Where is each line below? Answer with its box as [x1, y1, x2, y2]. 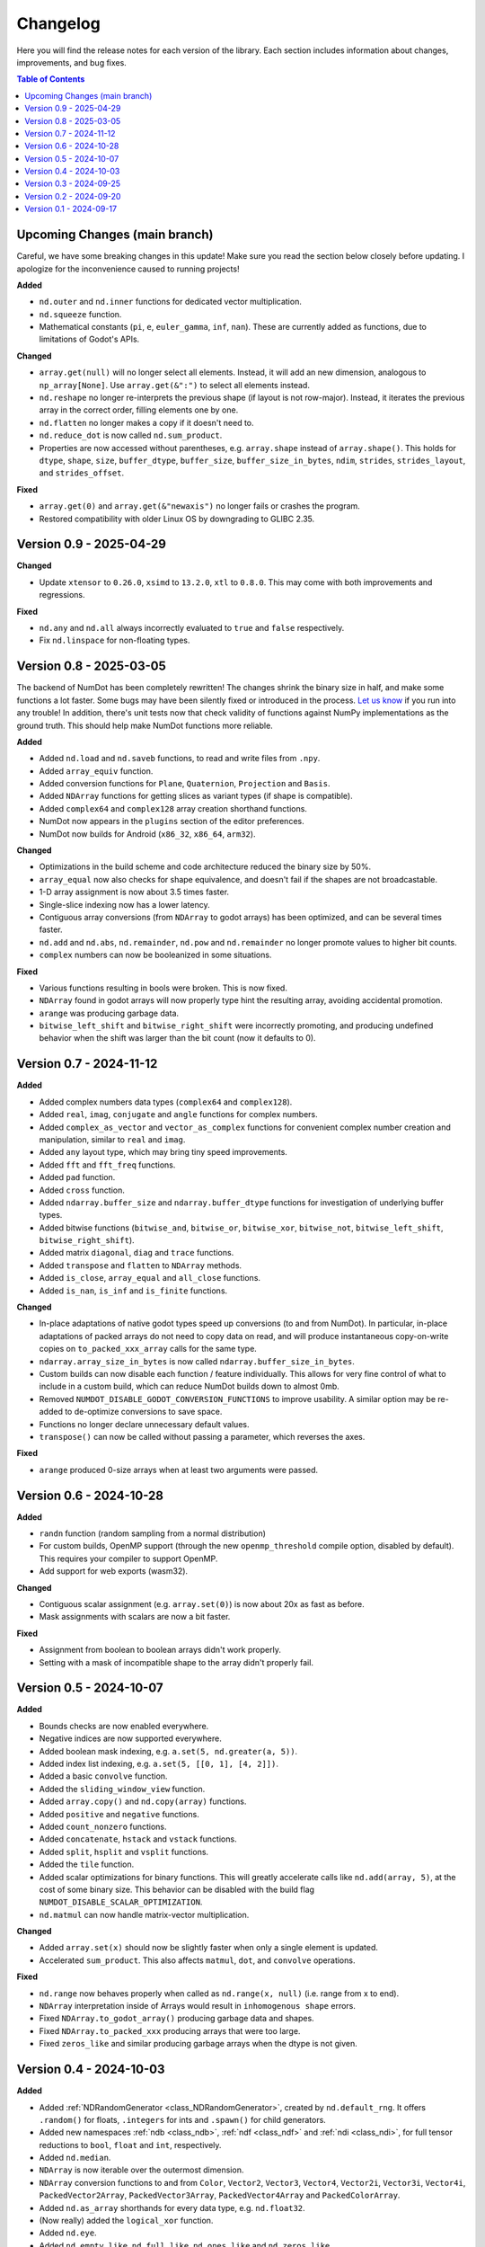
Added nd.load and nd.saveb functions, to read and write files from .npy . [39, 753, 321, 764]
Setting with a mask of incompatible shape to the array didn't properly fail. [39, 1656, 314, 1667]
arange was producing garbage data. [39, 1008, 180, 1018]
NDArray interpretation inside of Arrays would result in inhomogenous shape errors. [39, 2001, 357, 2012]
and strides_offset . [39, 467, 125, 478]
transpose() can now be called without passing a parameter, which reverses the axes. [39, 1431, 366, 1442]
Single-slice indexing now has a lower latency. [39, 899, 210, 910]
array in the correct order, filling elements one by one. [39, 404, 239, 415]
